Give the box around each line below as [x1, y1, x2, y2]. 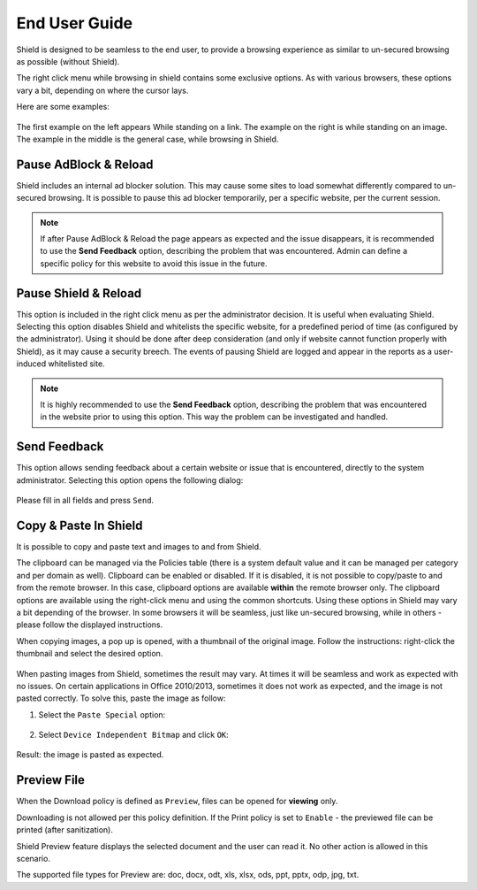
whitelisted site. [48, 358, 105, 369]
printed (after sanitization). [16, 825, 114, 835]
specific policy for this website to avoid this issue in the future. [40, 257, 269, 269]
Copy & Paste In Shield [16, 518, 143, 533]
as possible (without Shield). [16, 56, 120, 66]
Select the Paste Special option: [38, 709, 166, 720]
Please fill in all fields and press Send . [16, 495, 155, 506]
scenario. [16, 853, 50, 863]
